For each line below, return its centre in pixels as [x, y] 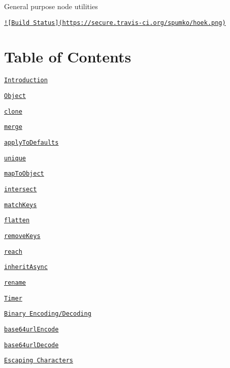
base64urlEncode [31, 329]
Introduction [26, 80]
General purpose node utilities [51, 6]
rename [15, 282]
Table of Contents [68, 57]
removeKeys [22, 236]
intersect [21, 189]
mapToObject [24, 174]
